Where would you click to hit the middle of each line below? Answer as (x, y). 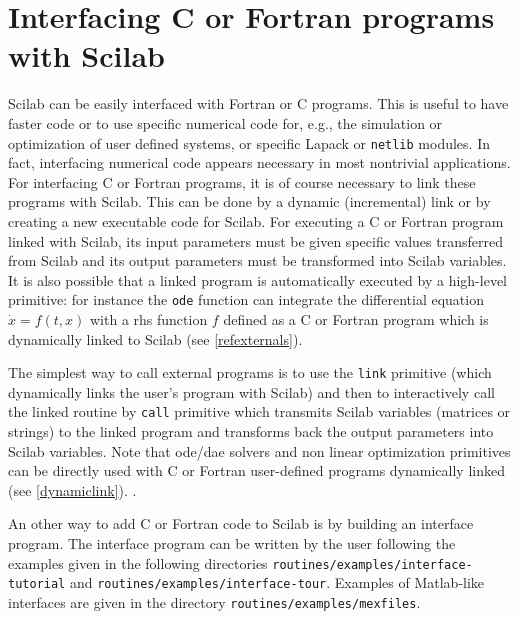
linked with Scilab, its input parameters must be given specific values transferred (255, 240)
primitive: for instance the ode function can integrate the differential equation (246, 299)
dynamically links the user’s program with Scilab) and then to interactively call (251, 391)
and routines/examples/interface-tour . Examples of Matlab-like (277, 582)
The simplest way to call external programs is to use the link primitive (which (250, 372)
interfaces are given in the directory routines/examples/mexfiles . (214, 601)
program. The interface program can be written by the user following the (232, 543)
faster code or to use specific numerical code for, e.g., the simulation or (225, 122)
